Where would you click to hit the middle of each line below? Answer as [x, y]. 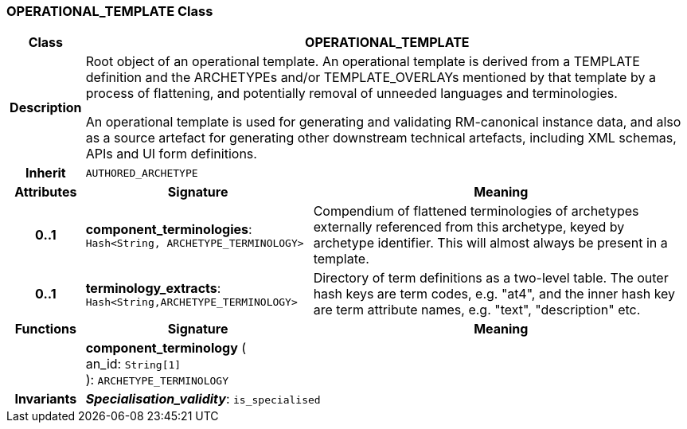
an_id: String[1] [133, 364]
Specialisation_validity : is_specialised [203, 399]
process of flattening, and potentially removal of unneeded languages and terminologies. [351, 94]
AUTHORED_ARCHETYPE [142, 173]
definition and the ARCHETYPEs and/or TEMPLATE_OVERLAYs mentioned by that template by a [371, 78]
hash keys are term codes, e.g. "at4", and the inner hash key [494, 294]
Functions [45, 329]
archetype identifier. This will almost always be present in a [490, 243]
